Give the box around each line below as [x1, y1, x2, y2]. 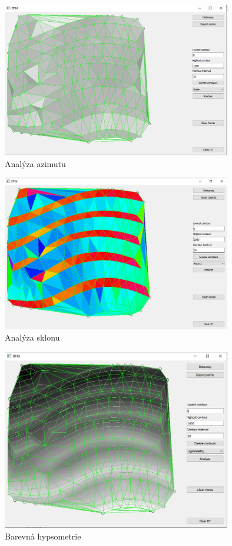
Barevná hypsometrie [5, 529, 81, 542]
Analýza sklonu [5, 331, 60, 344]
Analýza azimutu [5, 157, 66, 169]
